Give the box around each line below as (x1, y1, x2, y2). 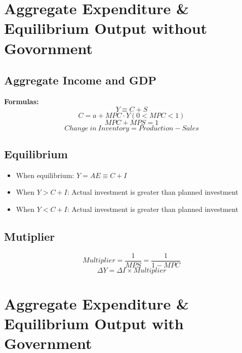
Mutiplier (4, 228, 55, 244)
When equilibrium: (16, 169, 74, 180)
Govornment (4, 37, 93, 58)
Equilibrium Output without (4, 18, 208, 38)
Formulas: (4, 96, 39, 106)
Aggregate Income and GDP (4, 72, 156, 88)
